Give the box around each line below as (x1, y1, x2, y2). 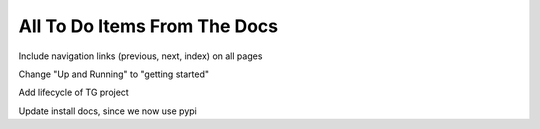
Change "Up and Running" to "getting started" (18, 68, 210, 80)
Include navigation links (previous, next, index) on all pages (18, 50, 263, 62)
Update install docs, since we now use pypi (18, 105, 197, 117)
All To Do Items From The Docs (18, 15, 279, 37)
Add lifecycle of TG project (18, 86, 129, 99)
